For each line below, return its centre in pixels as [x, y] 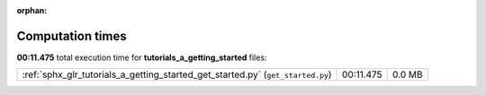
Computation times [72, 36]
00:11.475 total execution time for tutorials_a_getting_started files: [142, 57]
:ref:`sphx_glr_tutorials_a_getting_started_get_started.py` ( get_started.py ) [177, 74]
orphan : [32, 10]
